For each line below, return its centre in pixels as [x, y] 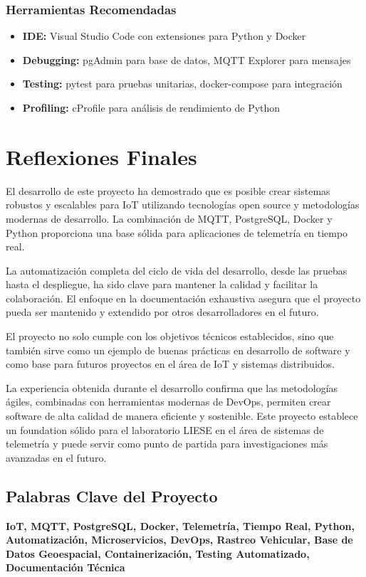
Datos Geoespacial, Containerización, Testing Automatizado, [158, 553]
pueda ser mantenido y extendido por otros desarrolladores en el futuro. [162, 312]
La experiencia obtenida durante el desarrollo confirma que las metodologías [172, 387]
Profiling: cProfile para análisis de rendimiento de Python [151, 107]
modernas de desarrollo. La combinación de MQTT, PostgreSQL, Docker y [169, 218]
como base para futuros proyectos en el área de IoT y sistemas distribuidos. [170, 364]
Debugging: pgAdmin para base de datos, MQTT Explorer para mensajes [187, 59]
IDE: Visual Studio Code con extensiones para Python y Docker [164, 36]
